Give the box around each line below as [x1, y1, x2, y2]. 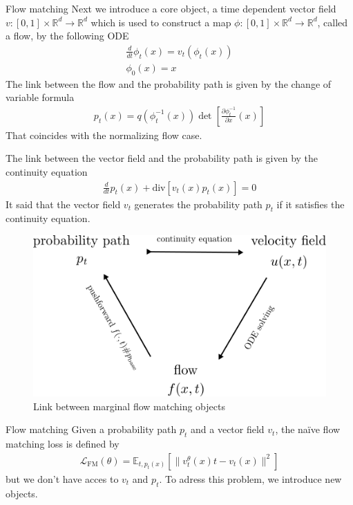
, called [317, 15, 348, 29]
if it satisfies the [276, 196, 345, 211]
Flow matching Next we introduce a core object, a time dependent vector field [6, 1, 336, 15]
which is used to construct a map [90, 15, 231, 29]
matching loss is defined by [6, 437, 120, 451]
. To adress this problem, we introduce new [159, 471, 342, 486]
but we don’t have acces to [6, 471, 119, 486]
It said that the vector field [6, 196, 121, 211]
